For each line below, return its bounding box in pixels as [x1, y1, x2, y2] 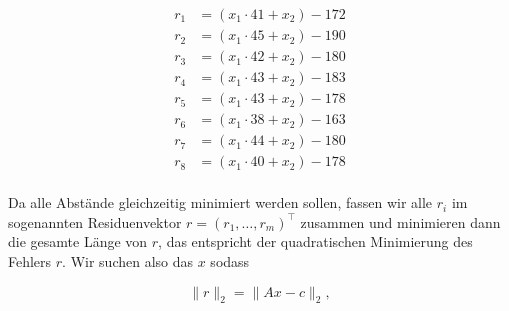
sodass [210, 251, 250, 272]
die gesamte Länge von [8, 231, 148, 252]
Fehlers [8, 251, 52, 272]
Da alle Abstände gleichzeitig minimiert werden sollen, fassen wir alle [8, 192, 433, 213]
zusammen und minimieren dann [300, 211, 501, 232]
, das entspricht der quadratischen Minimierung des [158, 231, 473, 252]
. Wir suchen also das [62, 251, 194, 272]
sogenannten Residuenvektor [8, 211, 182, 232]
